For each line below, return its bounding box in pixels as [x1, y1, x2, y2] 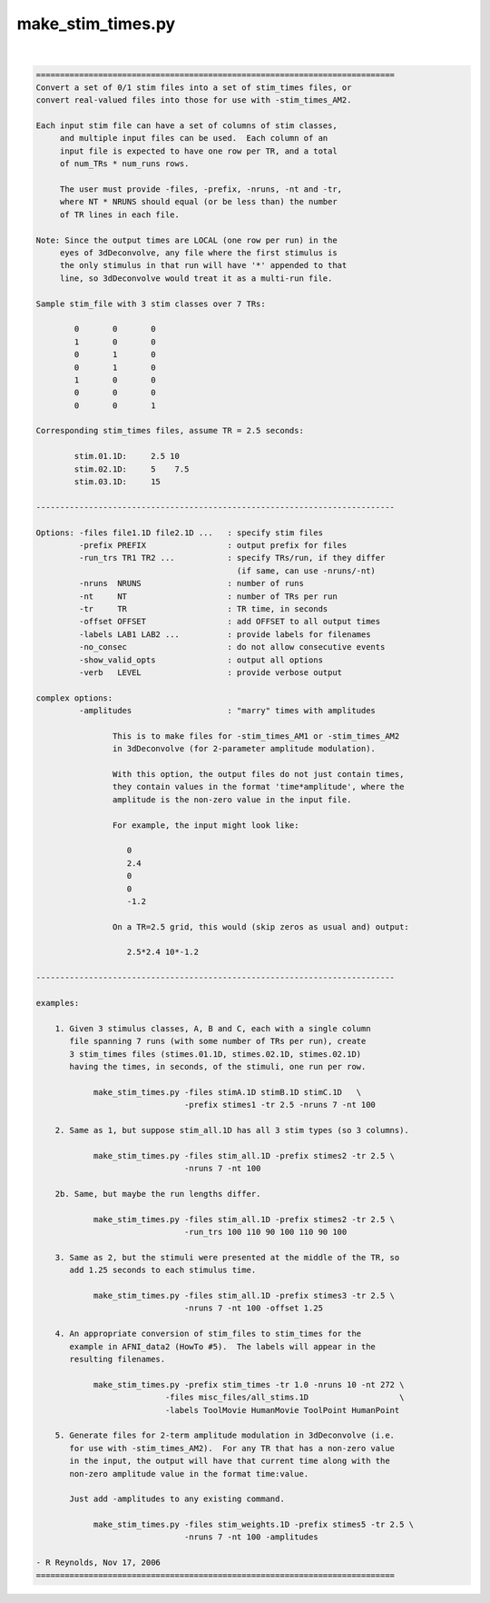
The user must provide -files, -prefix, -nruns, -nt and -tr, [59, 184, 343, 194]
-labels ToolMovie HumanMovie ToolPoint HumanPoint [164, 1405, 400, 1415]
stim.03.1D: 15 [73, 477, 161, 487]
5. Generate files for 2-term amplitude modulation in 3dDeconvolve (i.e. [54, 1430, 395, 1440]
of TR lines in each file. [59, 209, 181, 220]
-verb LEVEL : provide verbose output [78, 667, 343, 677]
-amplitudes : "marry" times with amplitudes [78, 705, 377, 716]
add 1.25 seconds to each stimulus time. [69, 1265, 257, 1276]
